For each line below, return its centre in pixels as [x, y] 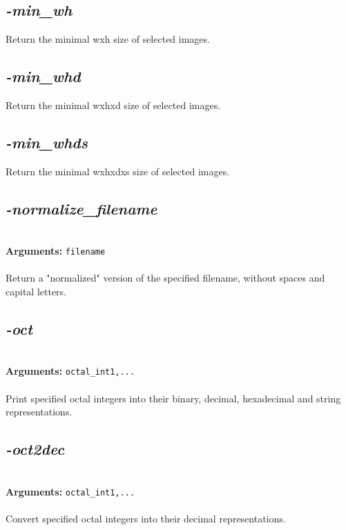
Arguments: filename [56, 251]
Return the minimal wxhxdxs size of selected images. [118, 171]
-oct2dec [35, 449]
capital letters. [36, 292]
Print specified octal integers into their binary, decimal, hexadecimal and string [173, 398]
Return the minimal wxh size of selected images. [108, 39]
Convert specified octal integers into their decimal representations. [146, 518]
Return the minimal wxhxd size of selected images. [113, 105]
